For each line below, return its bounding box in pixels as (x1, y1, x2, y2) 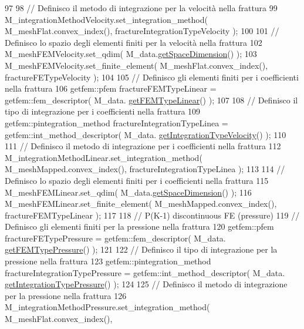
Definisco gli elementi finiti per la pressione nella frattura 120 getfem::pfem (5, 220, 274, 233)
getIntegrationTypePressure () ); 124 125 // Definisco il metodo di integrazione (5, 278, 288, 290)
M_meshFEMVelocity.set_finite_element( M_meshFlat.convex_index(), (5, 59, 268, 71)
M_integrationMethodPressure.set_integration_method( (5, 301, 210, 313)
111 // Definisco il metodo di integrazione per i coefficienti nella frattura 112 (5, 140, 281, 152)
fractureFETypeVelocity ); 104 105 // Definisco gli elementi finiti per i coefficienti (5, 70, 299, 83)
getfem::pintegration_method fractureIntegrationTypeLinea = (5, 116, 228, 129)
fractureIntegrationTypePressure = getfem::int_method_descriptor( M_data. (5, 266, 285, 278)
